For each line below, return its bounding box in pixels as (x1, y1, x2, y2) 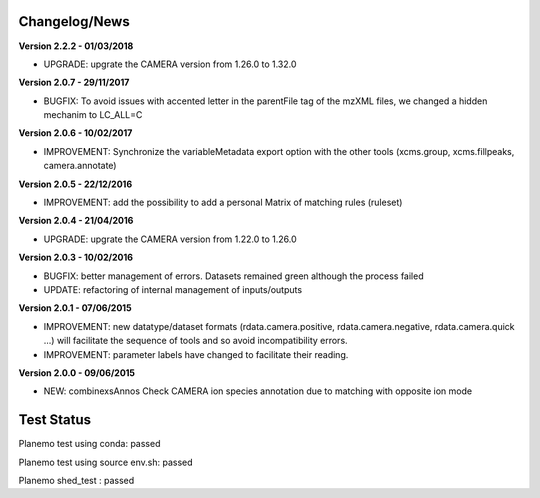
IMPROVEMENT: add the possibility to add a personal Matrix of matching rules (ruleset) (43, 196, 403, 209)
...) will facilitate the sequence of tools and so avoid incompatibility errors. (43, 335, 349, 347)
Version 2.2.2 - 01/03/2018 (18, 40, 134, 52)
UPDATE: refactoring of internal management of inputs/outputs (43, 283, 303, 295)
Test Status (18, 411, 92, 429)
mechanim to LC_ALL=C (43, 109, 143, 121)
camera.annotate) (43, 160, 117, 172)
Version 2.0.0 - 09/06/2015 (18, 366, 135, 379)
